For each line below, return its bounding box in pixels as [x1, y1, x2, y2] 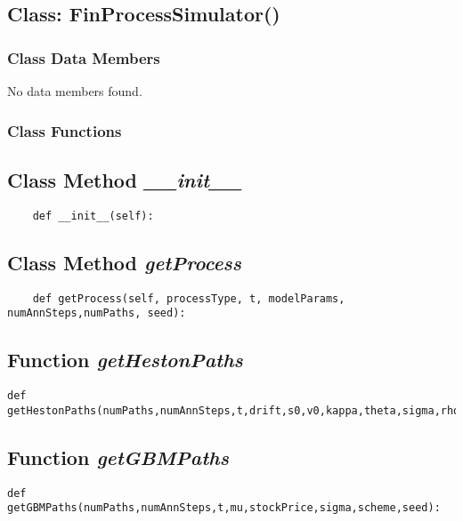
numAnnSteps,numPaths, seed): [7, 307, 186, 320]
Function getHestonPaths [7, 346, 243, 373]
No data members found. [7, 82, 142, 100]
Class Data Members [7, 46, 160, 68]
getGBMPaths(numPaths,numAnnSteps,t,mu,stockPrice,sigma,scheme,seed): [7, 501, 441, 515]
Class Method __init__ [7, 165, 242, 193]
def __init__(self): [32, 209, 154, 222]
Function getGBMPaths [7, 443, 229, 470]
